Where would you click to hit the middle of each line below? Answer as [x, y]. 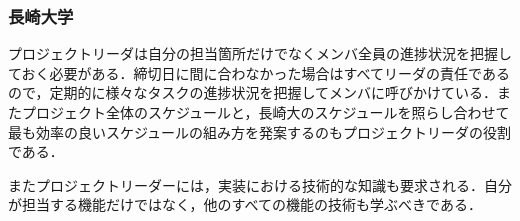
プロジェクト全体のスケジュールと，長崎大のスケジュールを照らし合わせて [265, 112]
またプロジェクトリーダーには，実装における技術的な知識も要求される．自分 [260, 184]
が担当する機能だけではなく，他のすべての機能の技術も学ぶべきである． [245, 204]
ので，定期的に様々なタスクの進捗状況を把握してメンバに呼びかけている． [253, 92]
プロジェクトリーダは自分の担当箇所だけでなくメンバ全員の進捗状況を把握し [260, 53]
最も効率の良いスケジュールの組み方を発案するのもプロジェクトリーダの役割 [260, 131]
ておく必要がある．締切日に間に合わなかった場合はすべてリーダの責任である [259, 72]
